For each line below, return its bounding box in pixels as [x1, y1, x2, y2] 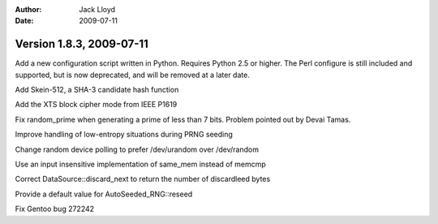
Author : [15, 5, 42, 14]
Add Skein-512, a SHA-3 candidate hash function [15, 85, 179, 95]
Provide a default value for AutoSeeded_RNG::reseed [15, 189, 193, 199]
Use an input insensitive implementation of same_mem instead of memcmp [15, 159, 267, 170]
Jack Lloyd [79, 5, 116, 14]
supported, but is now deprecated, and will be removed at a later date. [15, 70, 251, 80]
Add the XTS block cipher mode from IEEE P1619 [15, 100, 178, 110]
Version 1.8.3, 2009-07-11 [15, 37, 149, 51]
